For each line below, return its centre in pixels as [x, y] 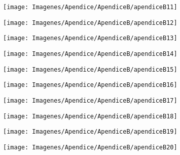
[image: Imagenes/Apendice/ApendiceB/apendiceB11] [90, 7]
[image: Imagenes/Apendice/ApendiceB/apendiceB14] [90, 54]
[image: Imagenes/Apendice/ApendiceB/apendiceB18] [90, 116]
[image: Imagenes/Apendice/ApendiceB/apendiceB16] [90, 85]
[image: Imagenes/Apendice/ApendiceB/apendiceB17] [90, 100]
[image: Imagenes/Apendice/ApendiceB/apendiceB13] [90, 38]
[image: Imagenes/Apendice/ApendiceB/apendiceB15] [90, 69]
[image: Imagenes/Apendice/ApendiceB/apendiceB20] [90, 147]
